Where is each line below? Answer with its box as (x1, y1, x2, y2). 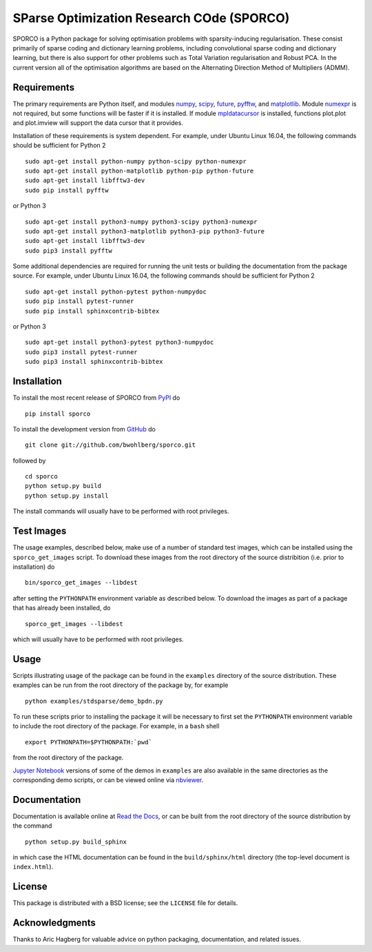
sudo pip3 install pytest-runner (25, 348, 138, 356)
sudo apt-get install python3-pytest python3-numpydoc (25, 338, 214, 347)
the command (12, 822, 52, 830)
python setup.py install (25, 492, 109, 500)
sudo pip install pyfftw (25, 186, 109, 194)
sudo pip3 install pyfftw (25, 246, 113, 255)
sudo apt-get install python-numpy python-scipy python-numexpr (25, 157, 247, 165)
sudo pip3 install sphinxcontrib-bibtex (25, 358, 163, 366)
